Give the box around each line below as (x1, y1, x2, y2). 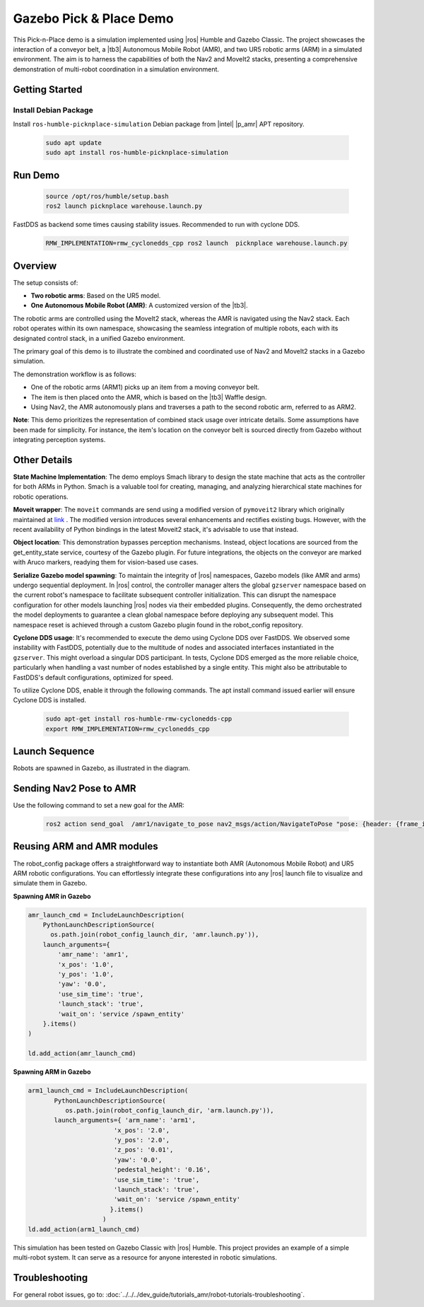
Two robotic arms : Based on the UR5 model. (30, 291, 161, 300)
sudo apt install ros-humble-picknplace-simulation (45, 149, 229, 157)
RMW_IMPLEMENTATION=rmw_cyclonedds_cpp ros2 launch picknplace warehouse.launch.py (45, 239, 348, 248)
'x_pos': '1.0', (57, 960, 114, 968)
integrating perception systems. (13, 436, 106, 444)
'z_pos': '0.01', (113, 1146, 174, 1154)
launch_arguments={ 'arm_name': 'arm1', (54, 1116, 196, 1125)
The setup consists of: (13, 278, 78, 286)
